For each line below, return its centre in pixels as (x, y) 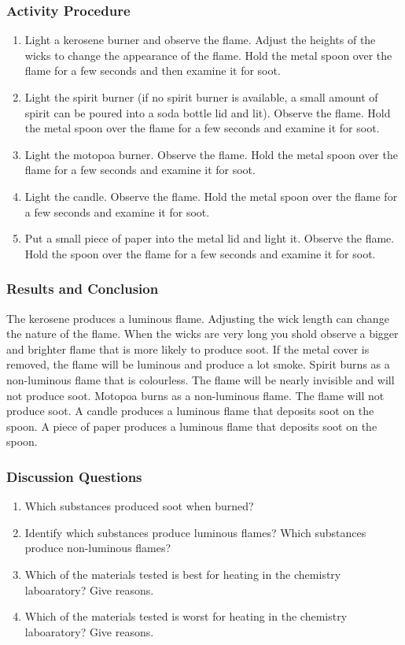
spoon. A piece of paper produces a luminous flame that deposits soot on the (192, 426)
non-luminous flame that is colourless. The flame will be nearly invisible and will (201, 379)
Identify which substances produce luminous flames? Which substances (195, 532)
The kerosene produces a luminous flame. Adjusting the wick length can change (198, 318)
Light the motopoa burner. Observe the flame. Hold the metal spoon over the (211, 154)
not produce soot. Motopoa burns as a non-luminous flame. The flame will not (195, 395)
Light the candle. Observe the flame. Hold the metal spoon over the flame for (211, 196)
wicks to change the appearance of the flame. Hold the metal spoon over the (208, 55)
